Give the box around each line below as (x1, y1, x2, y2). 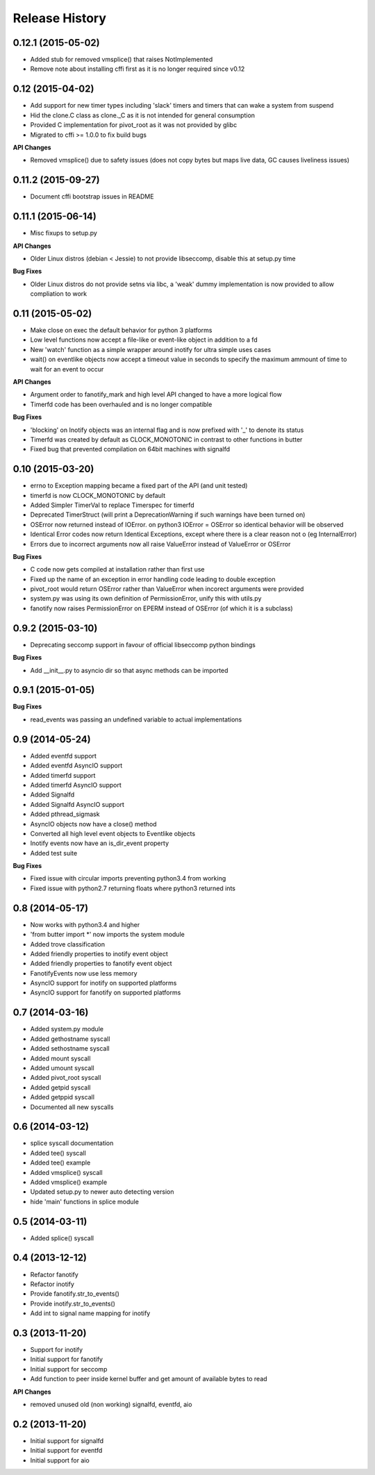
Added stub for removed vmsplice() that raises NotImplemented (30, 56, 213, 64)
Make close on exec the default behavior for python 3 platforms (30, 326, 212, 334)
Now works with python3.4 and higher (30, 920, 140, 928)
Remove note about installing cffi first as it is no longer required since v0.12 (30, 65, 245, 73)
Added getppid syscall (30, 1093, 95, 1101)
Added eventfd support (30, 751, 97, 760)
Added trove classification (30, 940, 106, 948)
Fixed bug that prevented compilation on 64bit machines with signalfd (30, 445, 231, 453)
